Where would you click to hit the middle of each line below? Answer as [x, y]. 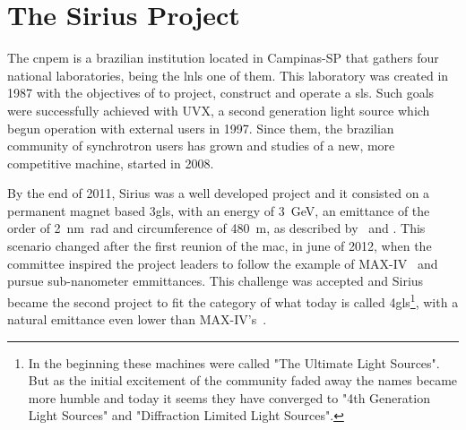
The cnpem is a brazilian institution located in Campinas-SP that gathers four [223, 58]
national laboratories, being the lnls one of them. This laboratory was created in [228, 75]
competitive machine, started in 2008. [111, 163]
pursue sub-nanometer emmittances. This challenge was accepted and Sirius [216, 281]
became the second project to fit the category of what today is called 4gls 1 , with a [233, 300]
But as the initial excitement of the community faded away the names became [243, 380]
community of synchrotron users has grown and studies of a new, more [201, 146]
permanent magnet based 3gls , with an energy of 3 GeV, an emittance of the [219, 210]
